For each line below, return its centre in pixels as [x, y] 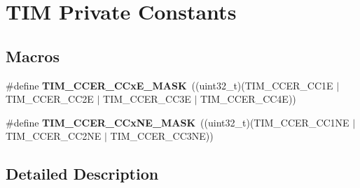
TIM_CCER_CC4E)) [248, 99]
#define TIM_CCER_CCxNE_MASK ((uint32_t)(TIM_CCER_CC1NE [178, 122]
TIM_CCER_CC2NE [54, 136]
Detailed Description [82, 174]
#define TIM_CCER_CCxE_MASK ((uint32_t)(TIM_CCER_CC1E [169, 85]
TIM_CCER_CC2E [50, 99]
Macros [33, 56]
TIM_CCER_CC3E [147, 99]
